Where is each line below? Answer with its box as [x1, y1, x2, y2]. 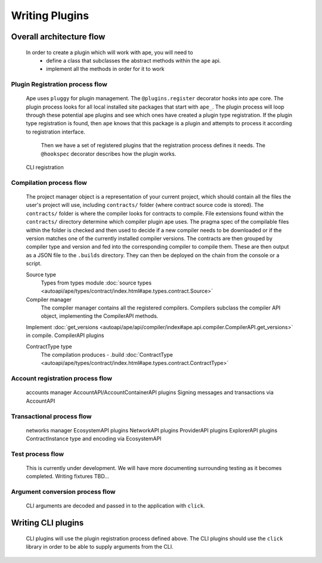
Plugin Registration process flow [11, 81, 107, 89]
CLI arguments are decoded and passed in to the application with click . [26, 502, 205, 509]
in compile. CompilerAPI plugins [26, 332, 104, 339]
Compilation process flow [11, 178, 88, 187]
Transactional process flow [11, 412, 92, 420]
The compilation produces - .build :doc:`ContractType [41, 351, 173, 358]
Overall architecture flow [11, 32, 106, 42]
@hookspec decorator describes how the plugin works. [41, 150, 177, 157]
